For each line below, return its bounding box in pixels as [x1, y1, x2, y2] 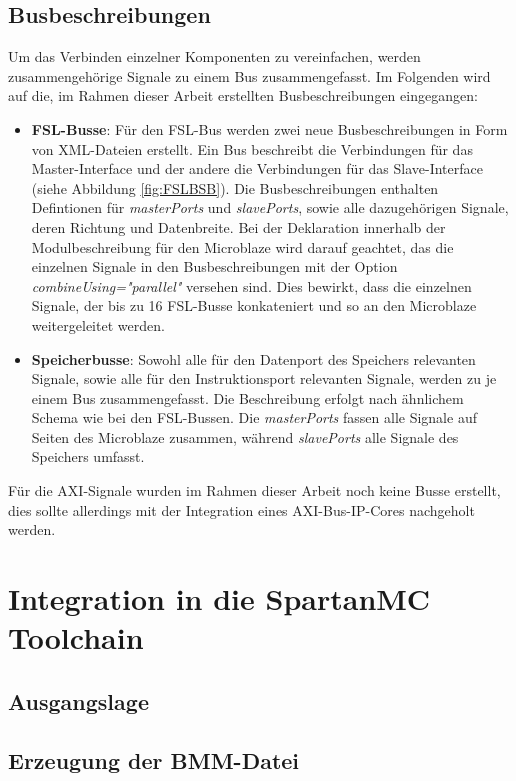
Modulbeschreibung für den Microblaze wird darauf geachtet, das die [31, 236, 454, 257]
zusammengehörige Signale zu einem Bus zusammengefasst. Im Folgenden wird [8, 65, 491, 86]
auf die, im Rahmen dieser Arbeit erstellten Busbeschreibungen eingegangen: [8, 85, 478, 106]
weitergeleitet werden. [31, 314, 165, 335]
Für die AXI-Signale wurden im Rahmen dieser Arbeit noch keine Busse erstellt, [8, 480, 501, 501]
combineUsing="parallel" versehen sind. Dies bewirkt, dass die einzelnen [31, 275, 472, 296]
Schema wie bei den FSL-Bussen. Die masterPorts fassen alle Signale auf [31, 407, 477, 428]
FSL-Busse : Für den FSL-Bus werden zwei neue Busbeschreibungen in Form [31, 118, 508, 139]
